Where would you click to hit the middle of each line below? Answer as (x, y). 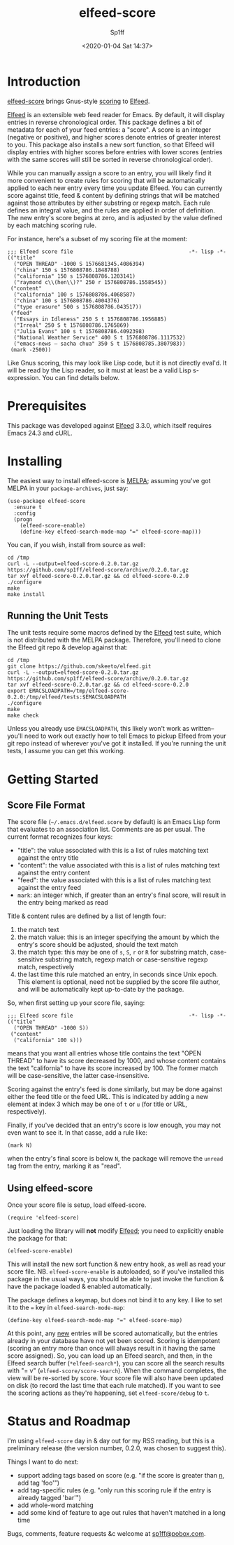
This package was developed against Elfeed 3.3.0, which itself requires (109, 425)
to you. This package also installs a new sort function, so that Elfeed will (111, 144)
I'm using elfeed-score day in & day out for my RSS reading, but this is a (111, 1441)
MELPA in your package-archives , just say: (68, 488)
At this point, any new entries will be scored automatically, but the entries (112, 1333)
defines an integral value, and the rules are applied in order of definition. (111, 210)
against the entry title (48, 858)
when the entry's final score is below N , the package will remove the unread (115, 1159)
